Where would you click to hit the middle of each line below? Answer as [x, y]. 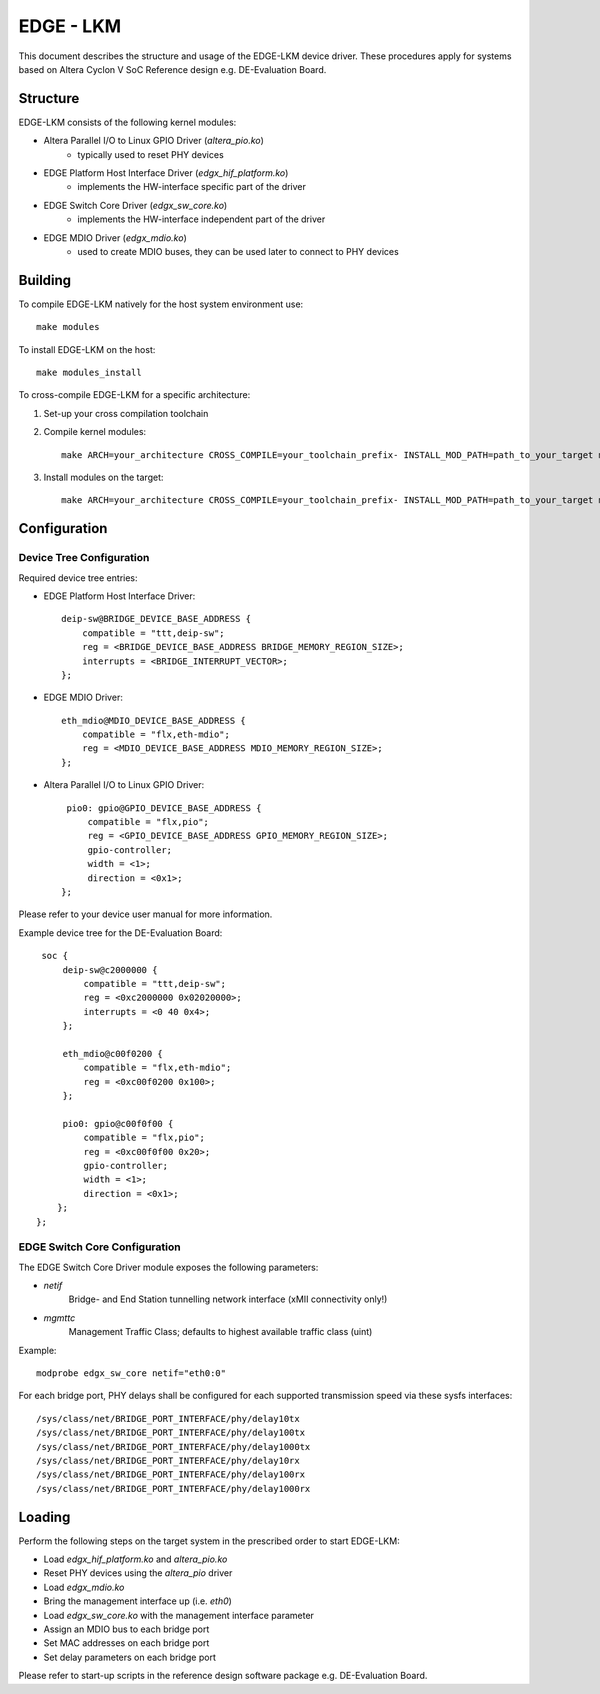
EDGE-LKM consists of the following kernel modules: [127, 122]
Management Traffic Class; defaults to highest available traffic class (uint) [220, 1332]
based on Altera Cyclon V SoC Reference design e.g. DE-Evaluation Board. [172, 69]
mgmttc [59, 1317]
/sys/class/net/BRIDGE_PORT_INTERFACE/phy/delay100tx [170, 1433]
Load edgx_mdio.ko [84, 1587]
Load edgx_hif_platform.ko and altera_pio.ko [135, 1559]
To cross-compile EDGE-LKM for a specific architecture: [134, 395]
